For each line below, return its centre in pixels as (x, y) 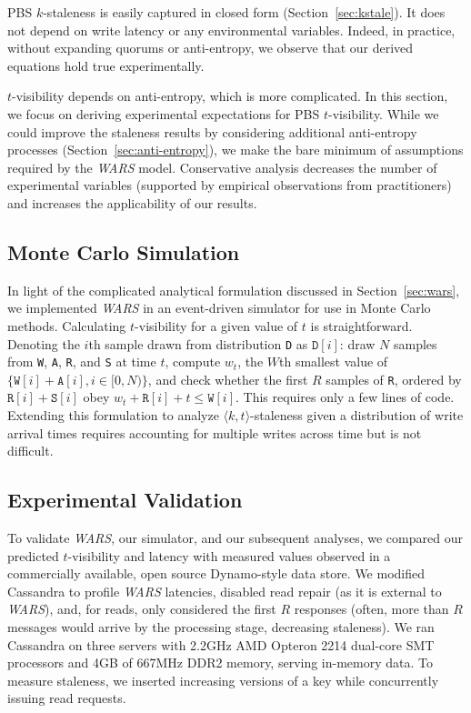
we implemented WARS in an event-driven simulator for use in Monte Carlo (219, 308)
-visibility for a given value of (216, 325)
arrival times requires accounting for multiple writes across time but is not (215, 432)
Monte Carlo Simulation (124, 251)
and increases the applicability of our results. (132, 202)
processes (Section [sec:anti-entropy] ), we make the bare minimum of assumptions (235, 150)
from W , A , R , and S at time (82, 362)
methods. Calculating (67, 325)
